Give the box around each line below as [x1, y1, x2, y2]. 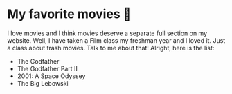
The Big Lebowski [17, 79, 69, 87]
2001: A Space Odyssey [17, 72, 86, 80]
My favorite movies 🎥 [7, 6, 132, 22]
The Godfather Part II [17, 64, 78, 73]
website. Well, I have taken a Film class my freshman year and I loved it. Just [7, 36, 226, 44]
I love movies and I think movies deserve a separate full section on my [7, 29, 208, 37]
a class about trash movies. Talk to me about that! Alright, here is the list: [7, 44, 215, 52]
